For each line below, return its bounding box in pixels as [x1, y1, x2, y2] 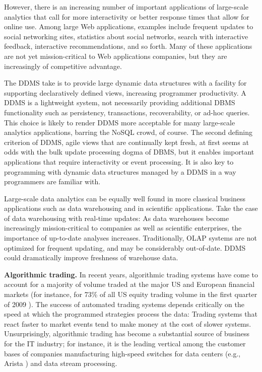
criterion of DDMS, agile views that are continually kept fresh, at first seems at [4, 136, 249, 147]
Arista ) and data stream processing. [4, 358, 117, 368]
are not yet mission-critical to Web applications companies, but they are [4, 50, 227, 61]
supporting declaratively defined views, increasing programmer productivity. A [4, 87, 246, 98]
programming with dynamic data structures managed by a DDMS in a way [4, 166, 236, 177]
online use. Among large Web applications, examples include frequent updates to [4, 21, 253, 32]
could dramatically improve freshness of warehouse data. [4, 252, 178, 263]
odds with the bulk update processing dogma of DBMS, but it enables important [4, 146, 254, 157]
